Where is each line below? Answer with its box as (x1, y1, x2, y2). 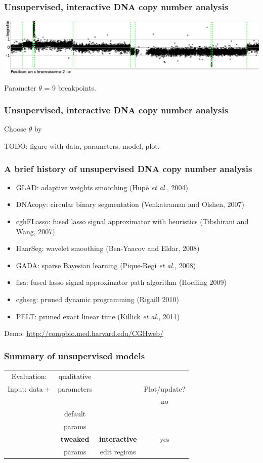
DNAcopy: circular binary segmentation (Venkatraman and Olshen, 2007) (16, 199, 245, 209)
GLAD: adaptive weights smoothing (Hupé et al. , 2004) (16, 182, 188, 192)
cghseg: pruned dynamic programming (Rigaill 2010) (16, 294, 179, 305)
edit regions (100, 446, 136, 456)
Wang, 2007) (16, 226, 55, 236)
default (64, 408, 86, 419)
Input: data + (8, 383, 51, 394)
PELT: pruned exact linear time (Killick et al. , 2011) (16, 311, 180, 321)
